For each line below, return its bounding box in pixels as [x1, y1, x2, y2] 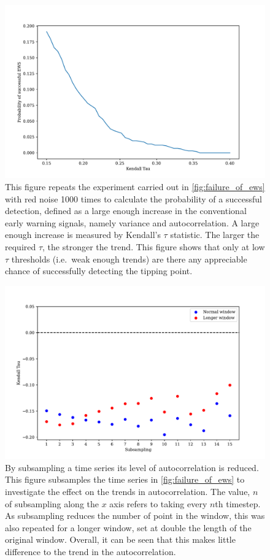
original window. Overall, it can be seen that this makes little [5, 533, 236, 546]
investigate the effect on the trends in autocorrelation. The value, [5, 485, 250, 497]
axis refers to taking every [109, 497, 207, 510]
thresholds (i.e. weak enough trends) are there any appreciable [11, 252, 247, 265]
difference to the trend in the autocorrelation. [5, 545, 176, 558]
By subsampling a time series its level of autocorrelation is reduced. [5, 461, 259, 474]
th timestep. [215, 497, 261, 510]
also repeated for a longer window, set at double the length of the [5, 521, 252, 534]
